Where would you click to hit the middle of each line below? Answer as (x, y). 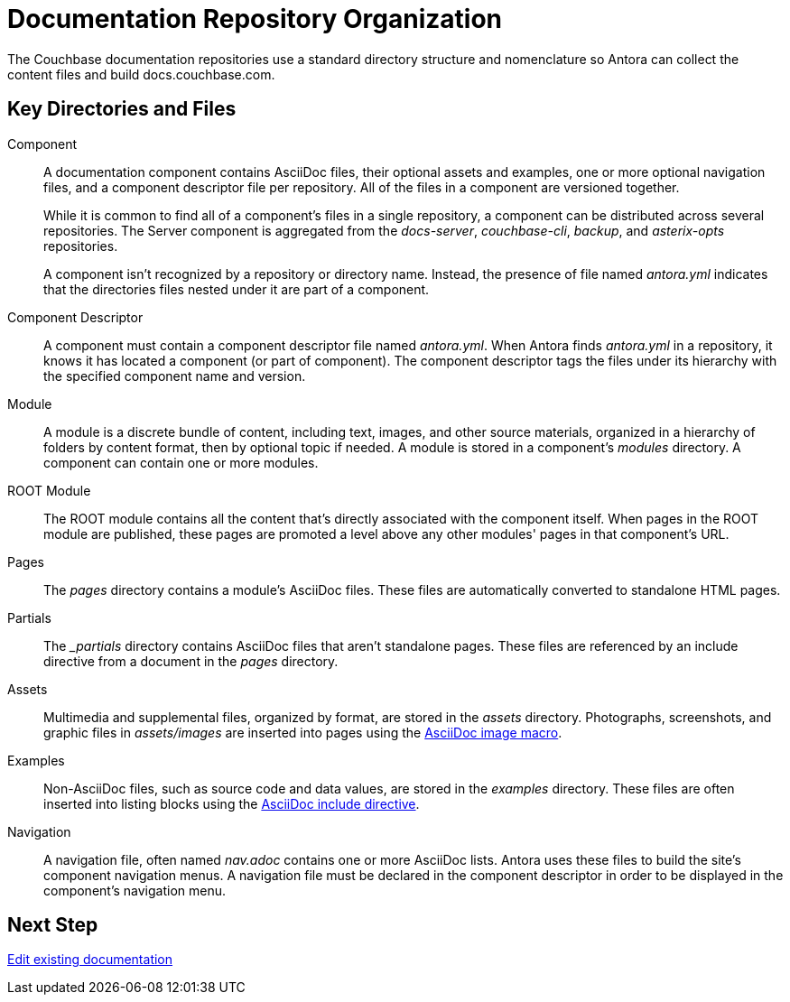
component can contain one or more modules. (181, 462)
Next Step (53, 925)
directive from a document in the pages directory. (191, 661)
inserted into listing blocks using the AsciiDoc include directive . (232, 803)
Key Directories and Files (122, 109)
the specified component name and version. (175, 376)
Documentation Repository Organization (255, 19)
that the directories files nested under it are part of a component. (237, 289)
